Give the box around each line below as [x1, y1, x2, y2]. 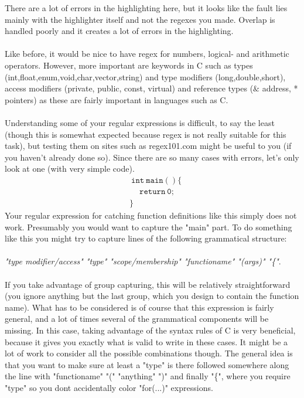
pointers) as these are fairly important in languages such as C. [5, 93, 228, 106]
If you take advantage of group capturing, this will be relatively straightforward [5, 278, 291, 290]
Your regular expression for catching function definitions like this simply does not [5, 209, 297, 221]
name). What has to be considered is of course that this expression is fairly [5, 301, 274, 313]
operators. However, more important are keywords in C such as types [5, 59, 253, 71]
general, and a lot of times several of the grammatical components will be [5, 312, 269, 325]
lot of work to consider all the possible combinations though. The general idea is [5, 347, 293, 359]
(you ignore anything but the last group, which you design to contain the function [5, 290, 299, 302]
